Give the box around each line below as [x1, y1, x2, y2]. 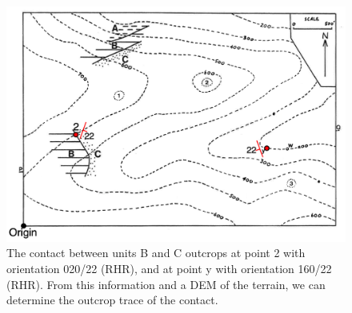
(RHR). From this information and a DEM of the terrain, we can [6, 275, 326, 292]
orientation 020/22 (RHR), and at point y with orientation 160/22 [6, 260, 332, 276]
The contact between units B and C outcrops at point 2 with [6, 244, 306, 261]
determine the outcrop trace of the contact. [6, 291, 218, 308]
